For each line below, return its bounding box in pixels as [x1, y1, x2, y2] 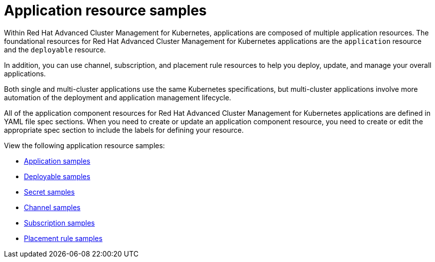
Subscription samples [24, 218, 95, 227]
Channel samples [24, 203, 81, 212]
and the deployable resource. [4, 45, 106, 54]
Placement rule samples [24, 234, 103, 243]
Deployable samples [24, 172, 91, 181]
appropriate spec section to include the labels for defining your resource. [4, 125, 244, 134]
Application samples [24, 156, 91, 165]
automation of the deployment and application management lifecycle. [4, 93, 231, 102]
